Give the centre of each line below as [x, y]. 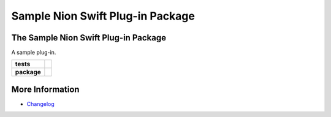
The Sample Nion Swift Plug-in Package [89, 38]
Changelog [40, 104]
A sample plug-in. [34, 53]
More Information [45, 89]
